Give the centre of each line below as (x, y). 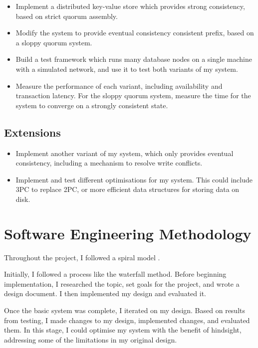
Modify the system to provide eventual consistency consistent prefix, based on (135, 33)
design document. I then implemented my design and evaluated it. (105, 293)
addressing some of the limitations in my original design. (91, 339)
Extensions (32, 132)
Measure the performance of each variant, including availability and (119, 86)
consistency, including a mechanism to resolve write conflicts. (109, 163)
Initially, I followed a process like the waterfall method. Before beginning (115, 274)
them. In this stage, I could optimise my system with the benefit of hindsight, (123, 330)
